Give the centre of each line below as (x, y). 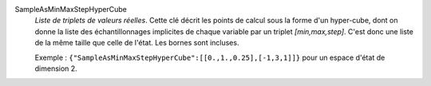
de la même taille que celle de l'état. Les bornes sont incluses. (137, 43)
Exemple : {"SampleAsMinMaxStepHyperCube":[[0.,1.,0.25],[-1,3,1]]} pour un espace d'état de (210, 57)
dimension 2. (56, 68)
